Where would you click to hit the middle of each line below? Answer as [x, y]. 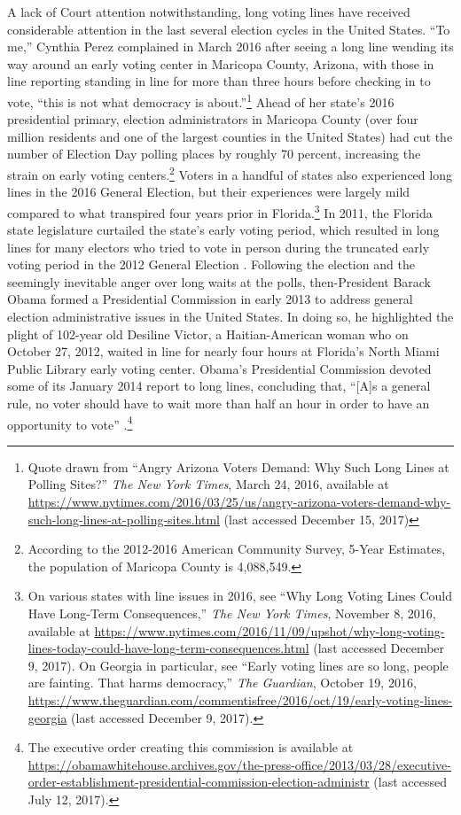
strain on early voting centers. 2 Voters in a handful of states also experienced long [230, 173]
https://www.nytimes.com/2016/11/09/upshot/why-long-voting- [270, 630]
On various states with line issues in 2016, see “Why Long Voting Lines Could [240, 596]
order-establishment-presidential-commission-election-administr [199, 782]
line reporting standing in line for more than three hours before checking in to [219, 81]
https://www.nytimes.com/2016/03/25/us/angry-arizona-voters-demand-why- [239, 502]
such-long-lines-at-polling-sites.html [124, 519]
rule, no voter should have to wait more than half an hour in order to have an [219, 404]
